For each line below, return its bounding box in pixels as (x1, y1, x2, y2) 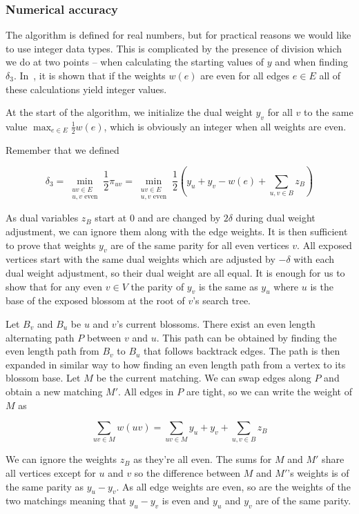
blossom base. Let (6, 370, 81, 385)
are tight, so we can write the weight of (186, 384, 352, 398)
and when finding (275, 55, 348, 69)
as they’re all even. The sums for (133, 452, 272, 466)
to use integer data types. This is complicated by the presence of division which (6, 41, 342, 55)
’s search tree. (193, 293, 251, 308)
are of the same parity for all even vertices (110, 237, 289, 252)
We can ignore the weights (6, 452, 117, 466)
